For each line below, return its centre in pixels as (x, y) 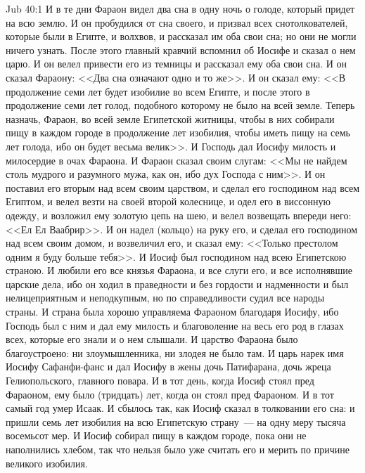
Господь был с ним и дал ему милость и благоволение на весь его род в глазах (175, 325)
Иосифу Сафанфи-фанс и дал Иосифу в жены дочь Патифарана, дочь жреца (168, 367)
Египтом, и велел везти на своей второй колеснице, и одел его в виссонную (168, 201)
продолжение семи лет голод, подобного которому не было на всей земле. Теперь (180, 105)
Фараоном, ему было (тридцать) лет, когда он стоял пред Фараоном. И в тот (170, 394)
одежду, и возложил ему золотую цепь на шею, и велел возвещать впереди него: (179, 215)
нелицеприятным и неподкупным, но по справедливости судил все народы (165, 298)
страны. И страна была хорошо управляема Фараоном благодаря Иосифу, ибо (172, 312)
